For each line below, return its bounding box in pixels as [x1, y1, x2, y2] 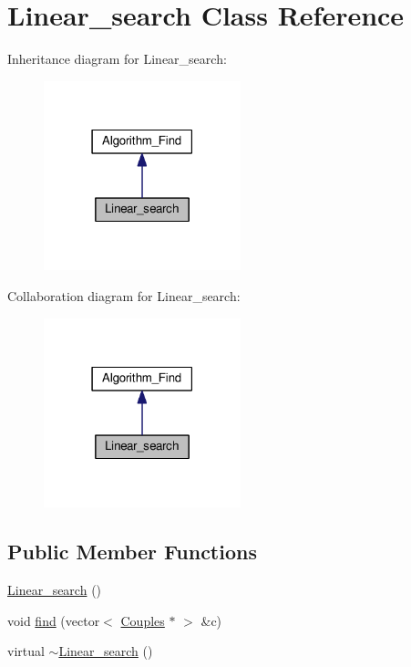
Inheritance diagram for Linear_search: [7, 49, 227, 68]
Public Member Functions [7, 537, 257, 566]
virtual [7, 641, 45, 661]
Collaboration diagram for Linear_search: [7, 287, 241, 305]
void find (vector [7, 610, 100, 630]
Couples [120, 610, 165, 630]
